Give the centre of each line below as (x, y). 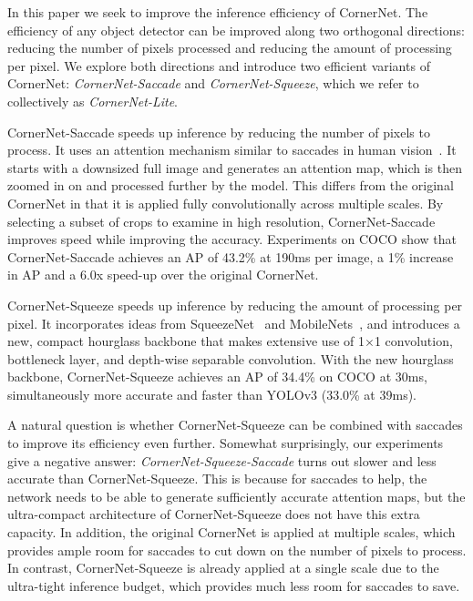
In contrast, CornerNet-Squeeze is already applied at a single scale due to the (223, 568)
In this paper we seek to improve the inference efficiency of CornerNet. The (218, 12)
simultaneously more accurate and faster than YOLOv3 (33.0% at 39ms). (212, 394)
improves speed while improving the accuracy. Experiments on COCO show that (232, 239)
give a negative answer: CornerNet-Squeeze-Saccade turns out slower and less (222, 460)
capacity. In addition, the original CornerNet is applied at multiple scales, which (231, 532)
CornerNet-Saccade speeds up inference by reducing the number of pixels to (219, 132)
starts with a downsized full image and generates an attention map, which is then (235, 167)
